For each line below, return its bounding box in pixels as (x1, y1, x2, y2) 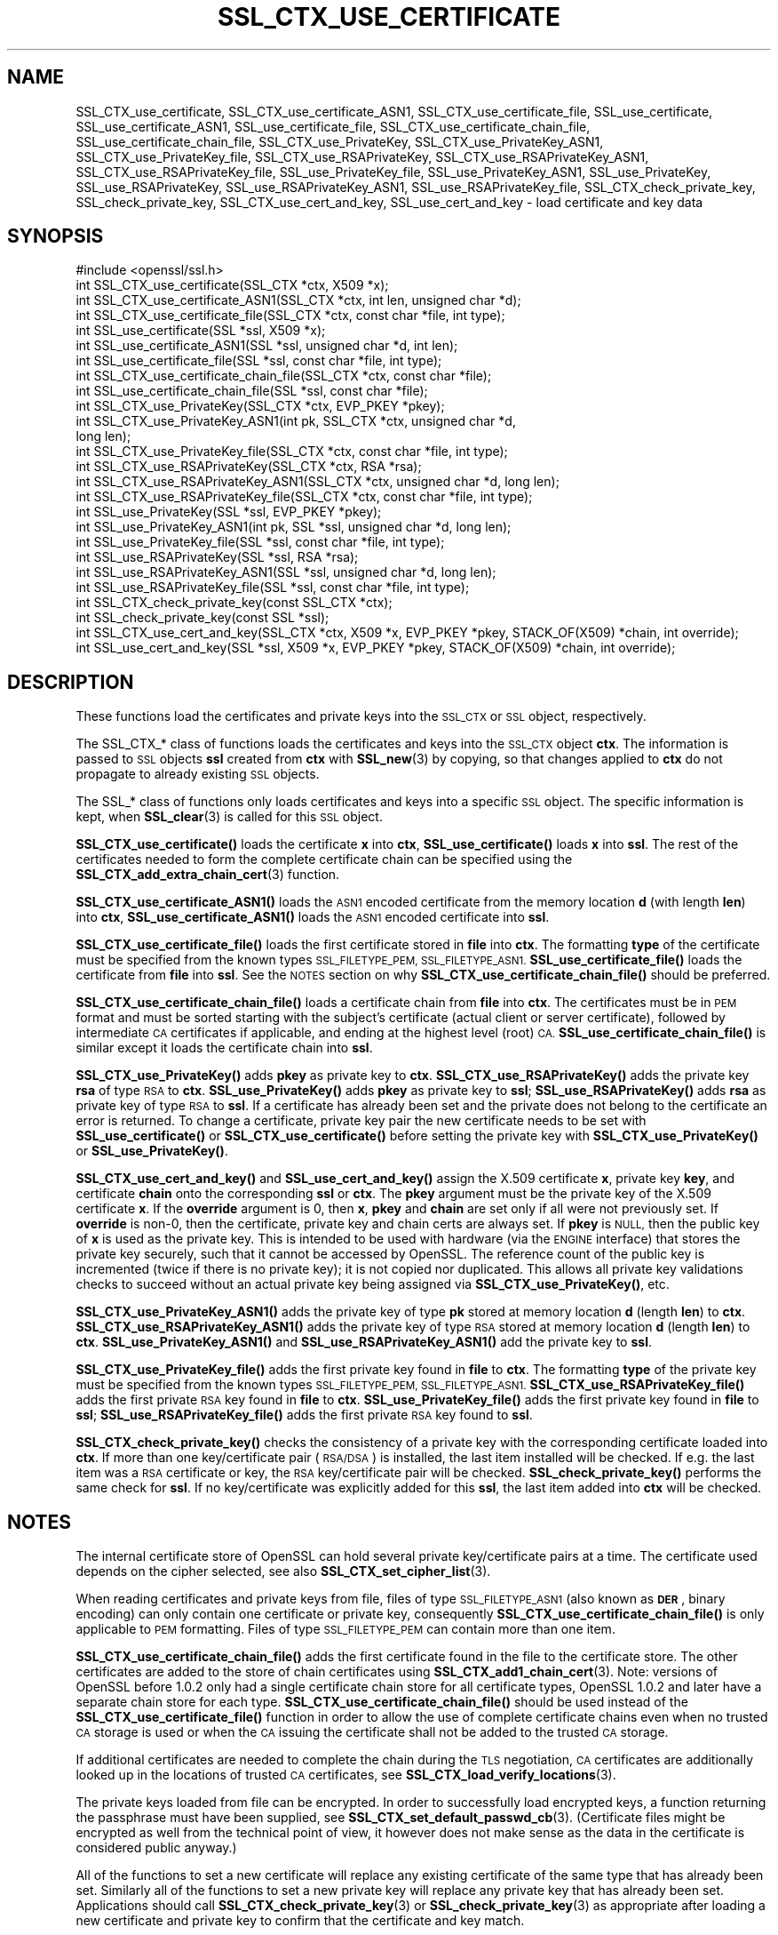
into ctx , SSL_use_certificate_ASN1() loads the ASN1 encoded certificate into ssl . (75, 909, 550, 925)
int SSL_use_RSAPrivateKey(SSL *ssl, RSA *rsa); (75, 549, 359, 565)
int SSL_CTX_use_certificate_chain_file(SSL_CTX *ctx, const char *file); (75, 368, 492, 384)
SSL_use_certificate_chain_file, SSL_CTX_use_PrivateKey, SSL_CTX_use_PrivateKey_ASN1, (75, 133, 604, 149)
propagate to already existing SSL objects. (75, 766, 320, 782)
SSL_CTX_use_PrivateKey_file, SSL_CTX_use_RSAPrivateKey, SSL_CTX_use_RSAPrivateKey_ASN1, (75, 148, 649, 164)
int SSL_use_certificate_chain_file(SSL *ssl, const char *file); (75, 383, 428, 399)
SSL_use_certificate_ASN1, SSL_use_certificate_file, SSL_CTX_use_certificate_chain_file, (75, 118, 591, 134)
